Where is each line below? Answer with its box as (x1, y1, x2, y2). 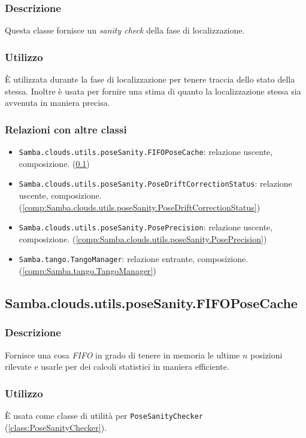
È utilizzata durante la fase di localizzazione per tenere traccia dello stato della (5, 73, 295, 86)
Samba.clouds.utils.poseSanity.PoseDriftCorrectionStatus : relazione (19, 177, 292, 190)
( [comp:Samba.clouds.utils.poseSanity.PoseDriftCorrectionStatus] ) (19, 200, 260, 213)
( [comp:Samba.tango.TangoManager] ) (19, 264, 156, 277)
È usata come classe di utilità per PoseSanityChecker (5, 409, 203, 422)
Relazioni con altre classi (5, 121, 127, 136)
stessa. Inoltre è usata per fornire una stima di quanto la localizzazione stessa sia (5, 84, 301, 97)
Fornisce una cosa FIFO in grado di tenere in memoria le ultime (5, 348, 240, 361)
